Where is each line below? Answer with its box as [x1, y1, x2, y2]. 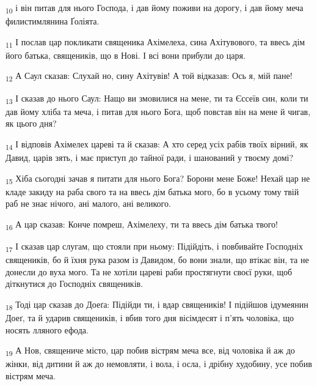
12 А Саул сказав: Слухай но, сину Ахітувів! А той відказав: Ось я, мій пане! [5, 69, 293, 84]
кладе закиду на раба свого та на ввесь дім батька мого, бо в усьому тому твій [5, 185, 299, 198]
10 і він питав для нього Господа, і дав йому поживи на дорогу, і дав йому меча [5, 1, 304, 15]
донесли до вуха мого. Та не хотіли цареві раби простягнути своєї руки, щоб [5, 265, 293, 278]
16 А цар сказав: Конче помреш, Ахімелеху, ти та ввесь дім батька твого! [5, 217, 278, 232]
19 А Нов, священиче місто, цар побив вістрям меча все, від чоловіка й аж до [5, 344, 295, 358]
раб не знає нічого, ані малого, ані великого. [5, 197, 171, 210]
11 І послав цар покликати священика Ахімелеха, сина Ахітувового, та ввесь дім [5, 35, 305, 50]
